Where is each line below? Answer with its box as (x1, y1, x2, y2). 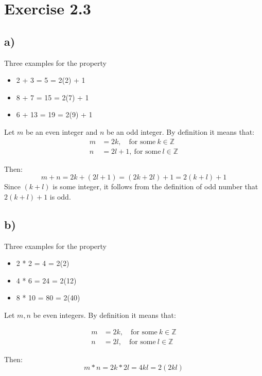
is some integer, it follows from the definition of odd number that (53, 181, 258, 192)
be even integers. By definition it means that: (33, 309, 176, 320)
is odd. (49, 191, 71, 202)
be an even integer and (26, 126, 98, 137)
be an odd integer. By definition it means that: (107, 126, 254, 137)
